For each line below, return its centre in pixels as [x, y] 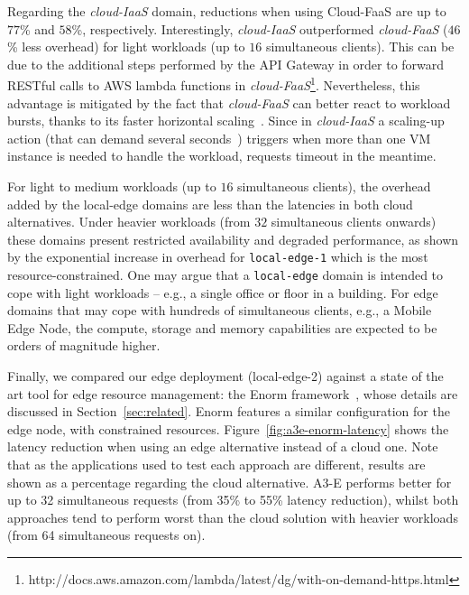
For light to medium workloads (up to [112, 186]
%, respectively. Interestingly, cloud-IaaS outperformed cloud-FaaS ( [260, 28]
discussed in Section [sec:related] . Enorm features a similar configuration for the [229, 411]
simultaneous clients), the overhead [334, 186]
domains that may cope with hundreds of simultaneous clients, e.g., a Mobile [220, 310]
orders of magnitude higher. [84, 345]
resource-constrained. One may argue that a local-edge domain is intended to [225, 275]
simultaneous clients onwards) [354, 222]
